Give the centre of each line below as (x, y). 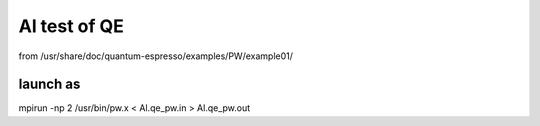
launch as (49, 84)
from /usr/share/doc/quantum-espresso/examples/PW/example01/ (156, 56)
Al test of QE (71, 26)
